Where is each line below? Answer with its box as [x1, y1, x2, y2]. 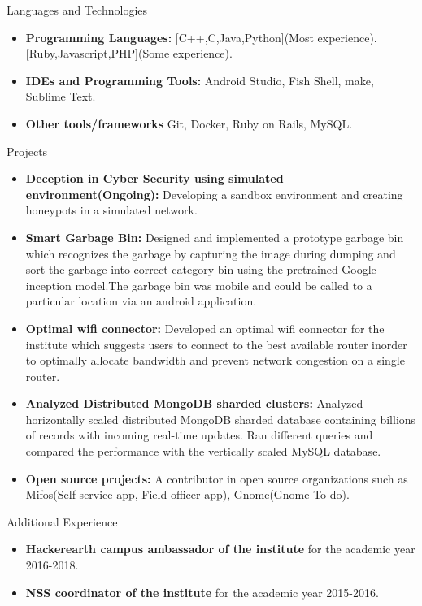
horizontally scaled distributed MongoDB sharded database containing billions [25, 410, 416, 427]
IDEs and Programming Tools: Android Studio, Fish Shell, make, [25, 71, 374, 89]
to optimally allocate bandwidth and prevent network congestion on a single [25, 352, 405, 369]
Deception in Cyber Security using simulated [25, 170, 284, 187]
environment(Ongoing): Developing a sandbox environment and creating [25, 185, 403, 202]
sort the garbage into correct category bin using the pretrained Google [25, 261, 376, 278]
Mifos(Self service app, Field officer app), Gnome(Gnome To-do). [25, 486, 350, 503]
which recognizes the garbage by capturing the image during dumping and [25, 245, 396, 262]
